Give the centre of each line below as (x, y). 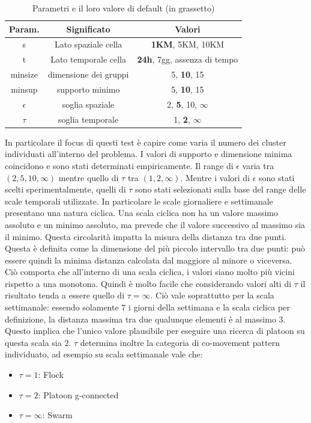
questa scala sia (33, 342)
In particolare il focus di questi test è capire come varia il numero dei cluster (146, 142)
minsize (24, 74)
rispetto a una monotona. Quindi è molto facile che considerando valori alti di (148, 283)
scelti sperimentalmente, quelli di (65, 189)
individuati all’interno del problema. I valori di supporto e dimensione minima (149, 154)
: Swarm (57, 415)
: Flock (51, 375)
